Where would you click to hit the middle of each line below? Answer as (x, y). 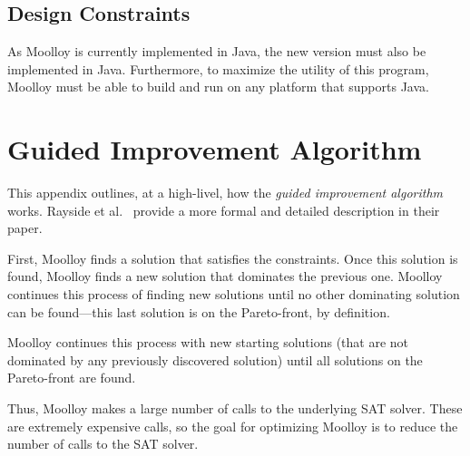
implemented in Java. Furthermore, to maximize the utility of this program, (218, 68)
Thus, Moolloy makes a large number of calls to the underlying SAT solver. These (235, 408)
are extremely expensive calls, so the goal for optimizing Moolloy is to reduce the (233, 426)
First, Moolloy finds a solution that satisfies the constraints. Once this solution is (233, 258)
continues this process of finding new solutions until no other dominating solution (234, 294)
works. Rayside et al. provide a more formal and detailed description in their (224, 210)
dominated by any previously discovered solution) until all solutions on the (215, 359)
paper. (25, 228)
